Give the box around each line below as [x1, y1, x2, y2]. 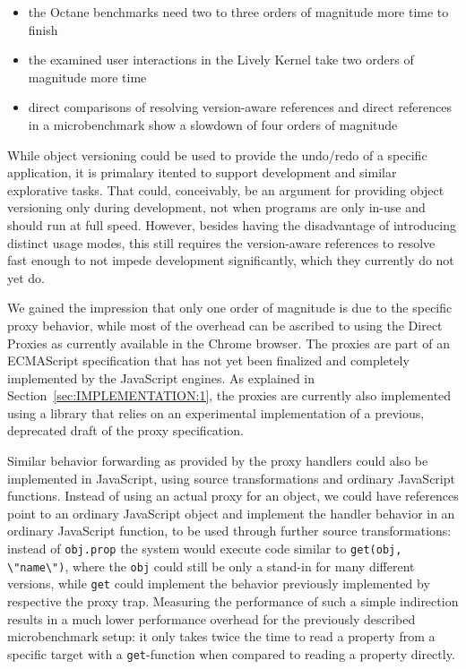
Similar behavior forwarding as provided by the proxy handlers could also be [7, 451, 428, 470]
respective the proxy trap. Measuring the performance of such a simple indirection [7, 592, 459, 610]
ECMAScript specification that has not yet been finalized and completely [7, 351, 410, 370]
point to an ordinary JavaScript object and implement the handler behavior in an [7, 503, 455, 522]
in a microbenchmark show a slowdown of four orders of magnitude [28, 115, 398, 133]
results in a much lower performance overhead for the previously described [7, 609, 416, 628]
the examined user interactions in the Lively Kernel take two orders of [28, 50, 414, 69]
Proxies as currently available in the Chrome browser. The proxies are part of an [7, 333, 450, 352]
